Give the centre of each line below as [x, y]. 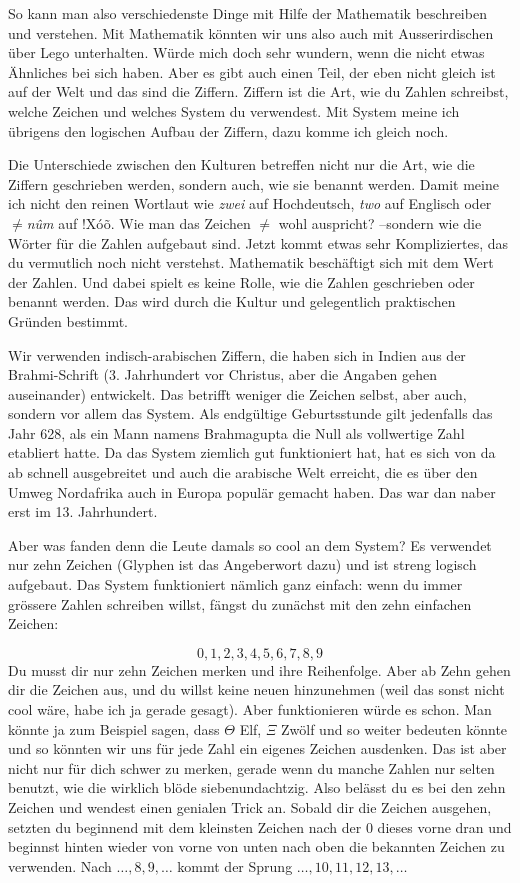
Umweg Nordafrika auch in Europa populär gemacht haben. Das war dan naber [252, 491]
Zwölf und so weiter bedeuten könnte [394, 728]
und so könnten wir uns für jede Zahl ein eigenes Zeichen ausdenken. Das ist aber [257, 748]
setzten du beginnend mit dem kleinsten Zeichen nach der [185, 826]
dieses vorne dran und [444, 826]
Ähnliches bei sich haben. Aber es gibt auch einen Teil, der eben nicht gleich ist [252, 71]
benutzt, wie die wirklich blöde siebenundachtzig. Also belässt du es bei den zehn [257, 787]
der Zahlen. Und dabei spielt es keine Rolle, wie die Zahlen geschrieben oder [241, 281]
